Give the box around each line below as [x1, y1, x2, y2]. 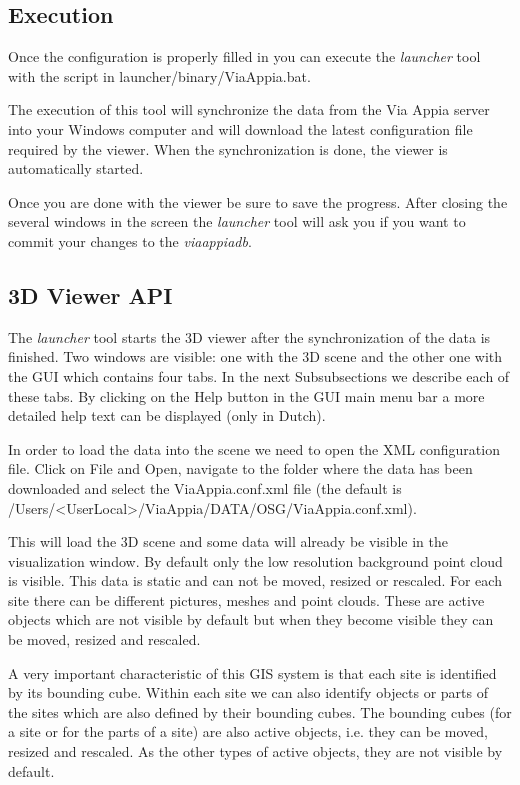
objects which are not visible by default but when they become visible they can [8, 609, 494, 630]
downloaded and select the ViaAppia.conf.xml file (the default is [8, 477, 402, 498]
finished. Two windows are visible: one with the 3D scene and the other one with [8, 346, 503, 367]
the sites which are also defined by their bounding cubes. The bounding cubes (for [8, 701, 512, 722]
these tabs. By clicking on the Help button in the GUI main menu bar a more [8, 385, 485, 406]
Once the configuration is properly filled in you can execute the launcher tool [8, 46, 481, 67]
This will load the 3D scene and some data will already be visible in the [8, 531, 448, 552]
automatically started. [8, 158, 144, 179]
